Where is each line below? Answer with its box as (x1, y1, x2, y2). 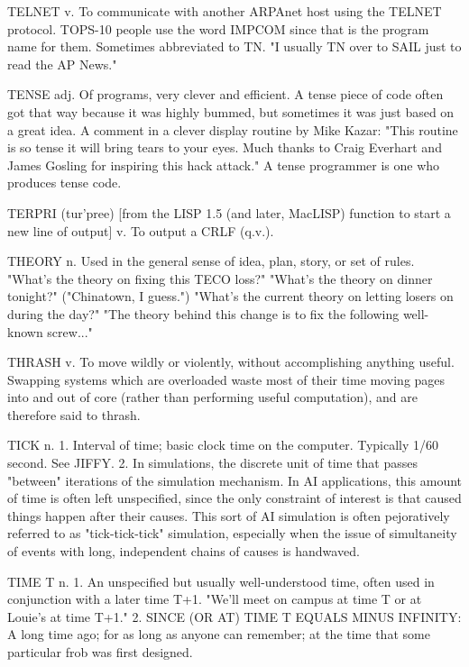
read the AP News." (7, 54, 117, 73)
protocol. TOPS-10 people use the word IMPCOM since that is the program (7, 19, 429, 38)
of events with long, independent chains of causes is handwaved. (7, 542, 360, 561)
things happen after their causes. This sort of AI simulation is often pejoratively (7, 506, 450, 525)
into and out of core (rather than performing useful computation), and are (7, 388, 418, 407)
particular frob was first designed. (7, 643, 193, 661)
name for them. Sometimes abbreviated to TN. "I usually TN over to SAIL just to (7, 37, 462, 56)
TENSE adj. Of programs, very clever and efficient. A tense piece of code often (7, 85, 444, 104)
